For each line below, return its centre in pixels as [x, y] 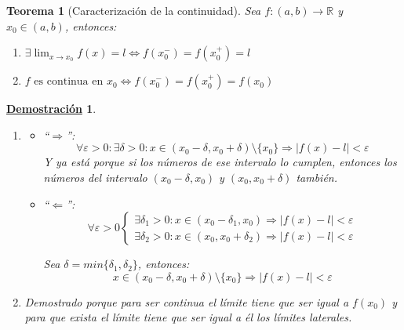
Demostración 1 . [51, 109]
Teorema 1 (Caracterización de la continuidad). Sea [134, 10]
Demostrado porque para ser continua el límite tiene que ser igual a [187, 301]
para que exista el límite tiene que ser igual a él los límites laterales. [188, 317]
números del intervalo [95, 177]
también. [317, 177]
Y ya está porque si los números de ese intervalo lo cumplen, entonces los [220, 162]
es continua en [69, 82]
